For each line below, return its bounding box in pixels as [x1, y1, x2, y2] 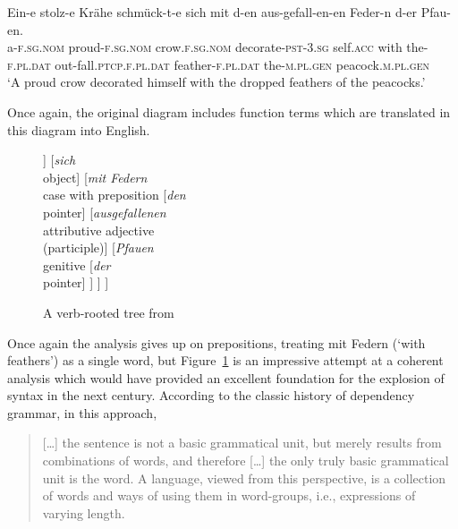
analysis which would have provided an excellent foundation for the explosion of [7, 368, 445, 387]
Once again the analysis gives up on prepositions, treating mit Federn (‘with [7, 333, 426, 352]
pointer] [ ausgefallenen [43, 202, 166, 221]
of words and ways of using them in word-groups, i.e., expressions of [42, 486, 416, 505]
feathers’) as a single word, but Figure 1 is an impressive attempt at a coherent [7, 351, 444, 370]
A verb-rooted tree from [43, 303, 174, 321]
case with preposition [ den [43, 185, 186, 204]
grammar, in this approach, [7, 403, 157, 422]
